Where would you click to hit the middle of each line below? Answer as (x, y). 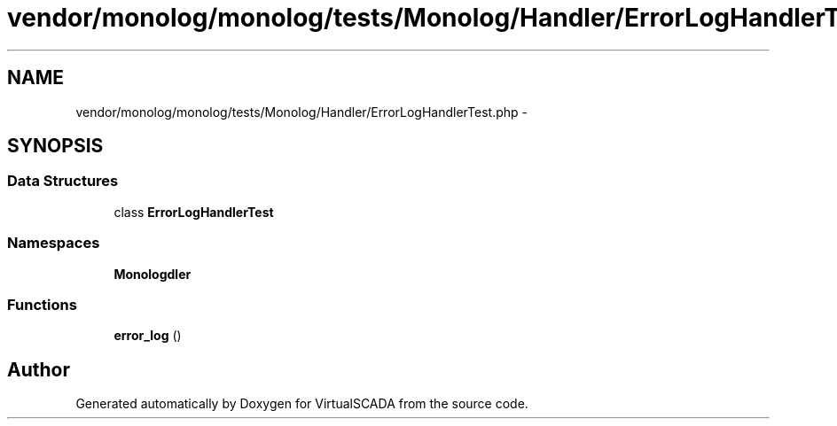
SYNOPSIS (55, 146)
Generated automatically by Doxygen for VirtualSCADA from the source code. (302, 404)
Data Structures (63, 181)
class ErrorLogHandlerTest (194, 212)
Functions (42, 304)
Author (39, 369)
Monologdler (153, 274)
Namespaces (54, 243)
